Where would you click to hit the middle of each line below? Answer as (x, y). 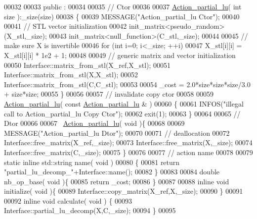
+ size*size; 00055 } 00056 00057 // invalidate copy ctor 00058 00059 (109, 94)
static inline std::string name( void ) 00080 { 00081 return (92, 162)
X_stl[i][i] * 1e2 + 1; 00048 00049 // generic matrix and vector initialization (120, 55)
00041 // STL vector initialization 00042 (65, 26)
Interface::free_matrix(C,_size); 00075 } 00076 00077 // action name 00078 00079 (128, 152)
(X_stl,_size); (25, 35)
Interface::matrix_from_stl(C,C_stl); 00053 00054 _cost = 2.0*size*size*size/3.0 (127, 84)
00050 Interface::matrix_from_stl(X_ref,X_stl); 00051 (87, 65)
